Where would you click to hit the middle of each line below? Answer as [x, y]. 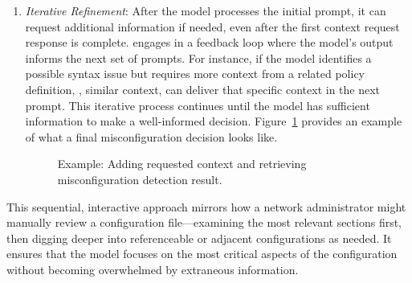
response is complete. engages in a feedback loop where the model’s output [209, 42]
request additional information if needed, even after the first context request [212, 26]
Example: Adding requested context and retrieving [182, 164]
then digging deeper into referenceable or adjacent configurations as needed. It [199, 238]
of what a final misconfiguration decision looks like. [151, 136]
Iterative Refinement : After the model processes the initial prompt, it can [206, 10]
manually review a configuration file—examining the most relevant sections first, [204, 222]
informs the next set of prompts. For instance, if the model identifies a [198, 57]
